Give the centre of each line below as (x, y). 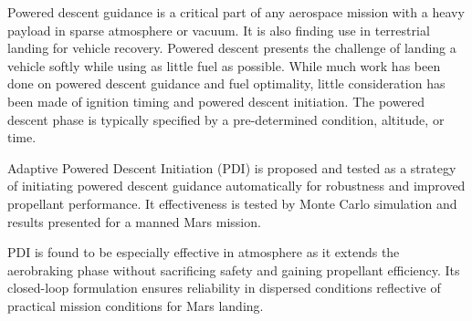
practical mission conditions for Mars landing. (136, 305)
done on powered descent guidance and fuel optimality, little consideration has (226, 83)
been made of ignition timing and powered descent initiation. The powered (216, 101)
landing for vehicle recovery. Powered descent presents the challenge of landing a (232, 48)
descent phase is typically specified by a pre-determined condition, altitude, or (226, 119)
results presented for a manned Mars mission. (134, 221)
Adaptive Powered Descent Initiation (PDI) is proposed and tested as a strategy (232, 167)
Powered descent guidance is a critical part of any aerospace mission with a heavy (236, 12)
